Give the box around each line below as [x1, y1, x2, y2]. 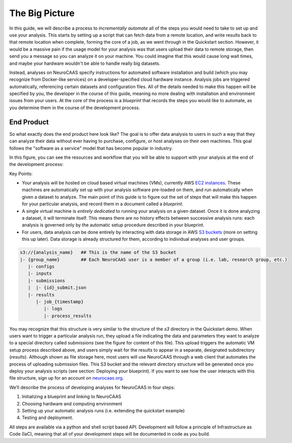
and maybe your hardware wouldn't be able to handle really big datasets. [9, 60, 161, 66]
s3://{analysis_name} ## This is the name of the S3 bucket [20, 249, 176, 255]
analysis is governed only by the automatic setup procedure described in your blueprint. [22, 222, 205, 228]
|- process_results [43, 313, 92, 319]
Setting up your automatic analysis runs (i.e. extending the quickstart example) [22, 408, 185, 413]
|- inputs [28, 271, 52, 277]
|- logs [43, 306, 63, 312]
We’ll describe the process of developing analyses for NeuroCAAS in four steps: [9, 384, 175, 390]
